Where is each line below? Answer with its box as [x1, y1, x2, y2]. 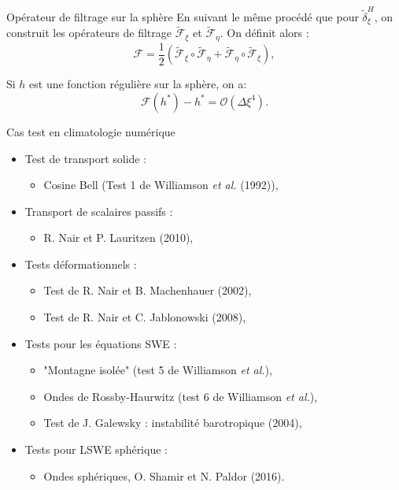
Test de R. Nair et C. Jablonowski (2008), [43, 309, 246, 325]
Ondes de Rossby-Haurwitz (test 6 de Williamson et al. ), [43, 388, 318, 404]
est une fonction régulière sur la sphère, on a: [29, 76, 247, 92]
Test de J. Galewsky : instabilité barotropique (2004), [43, 414, 302, 431]
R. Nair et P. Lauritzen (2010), [43, 229, 194, 246]
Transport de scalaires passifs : [24, 202, 173, 219]
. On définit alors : [220, 24, 309, 41]
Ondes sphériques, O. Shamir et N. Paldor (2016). [43, 467, 285, 484]
